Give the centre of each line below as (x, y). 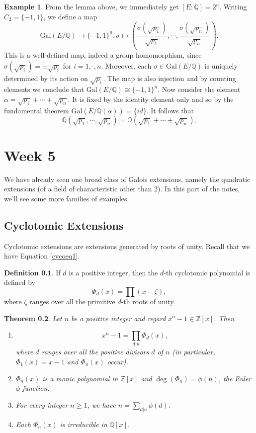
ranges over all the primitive (72, 301)
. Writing (233, 6)
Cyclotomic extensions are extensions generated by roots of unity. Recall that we (127, 246)
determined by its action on (46, 78)
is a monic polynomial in (80, 378)
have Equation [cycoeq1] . (42, 256)
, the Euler (235, 378)
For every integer (42, 404)
